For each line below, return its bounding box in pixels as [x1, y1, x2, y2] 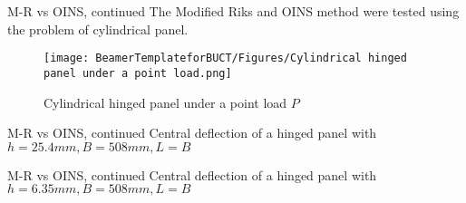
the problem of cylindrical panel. [7, 19, 189, 38]
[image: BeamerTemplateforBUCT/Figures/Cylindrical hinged [44, 52, 407, 65]
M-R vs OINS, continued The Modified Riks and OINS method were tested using [7, 2, 460, 20]
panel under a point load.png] [44, 66, 232, 80]
